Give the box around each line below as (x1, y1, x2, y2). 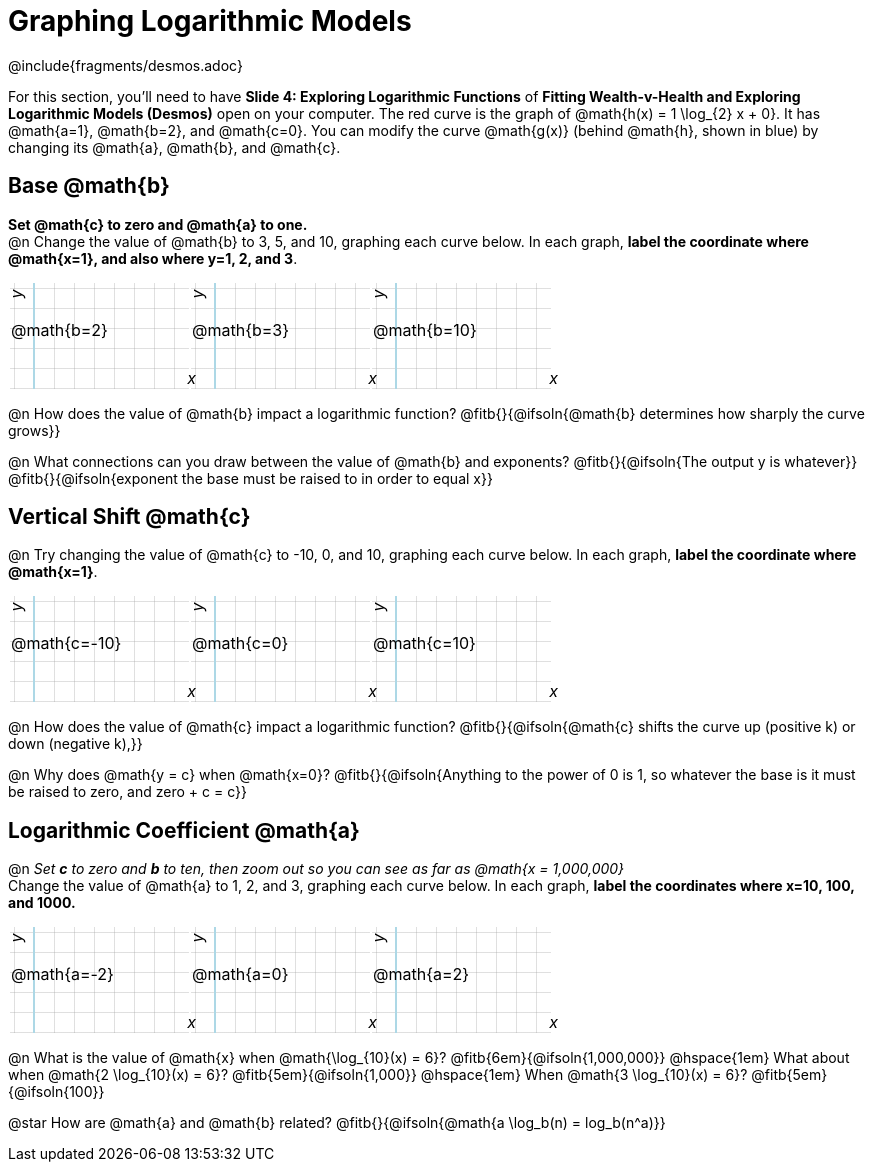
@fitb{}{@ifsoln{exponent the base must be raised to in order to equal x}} (8, 469, 493, 487)
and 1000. (8, 894, 76, 912)
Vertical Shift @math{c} (8, 504, 251, 530)
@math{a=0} (192, 964, 289, 985)
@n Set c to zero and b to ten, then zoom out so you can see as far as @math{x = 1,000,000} (8, 860, 625, 878)
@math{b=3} (192, 319, 290, 340)
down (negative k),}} (8, 735, 143, 753)
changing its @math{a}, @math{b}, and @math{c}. (8, 138, 341, 156)
